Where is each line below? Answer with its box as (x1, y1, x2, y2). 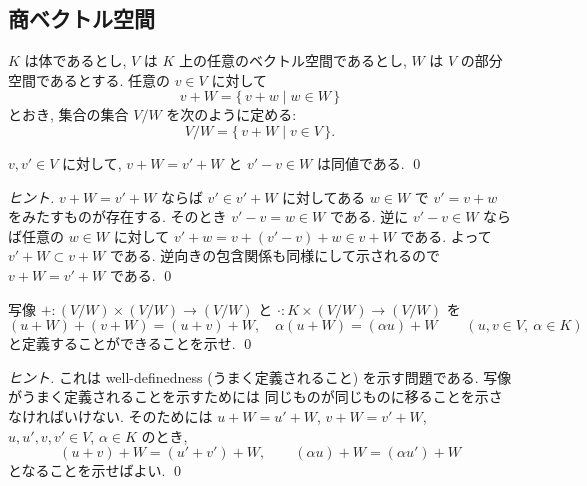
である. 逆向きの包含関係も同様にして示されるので (109, 245, 440, 266)
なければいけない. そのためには (8, 405, 213, 426)
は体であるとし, (24, 50, 127, 71)
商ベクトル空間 (8, 3, 155, 34)
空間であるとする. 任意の (8, 69, 170, 90)
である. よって (400, 225, 492, 246)
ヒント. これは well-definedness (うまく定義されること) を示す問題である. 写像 (8, 366, 512, 387)
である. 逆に (329, 206, 409, 227)
